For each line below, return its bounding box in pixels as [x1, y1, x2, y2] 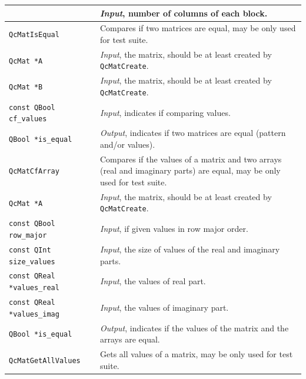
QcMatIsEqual [9, 31, 59, 39]
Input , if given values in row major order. [100, 222, 248, 235]
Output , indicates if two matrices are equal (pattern [100, 127, 286, 139]
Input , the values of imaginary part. [100, 301, 229, 313]
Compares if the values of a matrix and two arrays [100, 152, 282, 165]
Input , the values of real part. [100, 275, 206, 287]
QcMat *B [9, 83, 43, 92]
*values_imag [9, 310, 59, 318]
